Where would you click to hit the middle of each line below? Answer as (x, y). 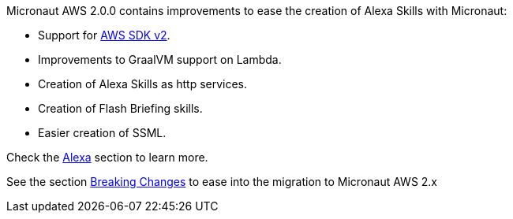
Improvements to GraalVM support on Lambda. (160, 59)
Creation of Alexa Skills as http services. (143, 84)
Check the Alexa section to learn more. (107, 157)
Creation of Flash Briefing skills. (120, 108)
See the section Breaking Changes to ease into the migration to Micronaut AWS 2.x (222, 182)
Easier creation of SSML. (102, 133)
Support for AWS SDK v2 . (104, 35)
